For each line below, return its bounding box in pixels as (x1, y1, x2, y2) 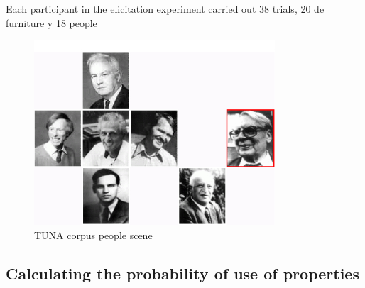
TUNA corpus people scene (34, 227, 153, 242)
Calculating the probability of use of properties (6, 262, 359, 284)
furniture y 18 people (6, 15, 97, 30)
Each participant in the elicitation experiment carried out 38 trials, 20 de (6, 1, 325, 16)
